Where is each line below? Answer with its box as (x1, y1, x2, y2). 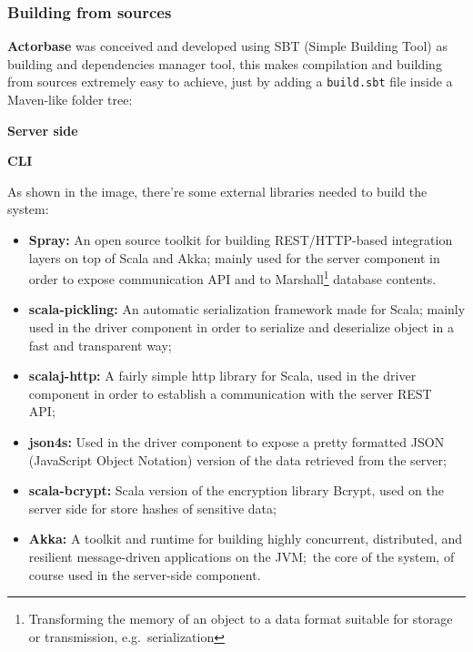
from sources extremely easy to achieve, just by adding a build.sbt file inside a (7, 72, 453, 91)
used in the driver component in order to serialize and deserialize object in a (28, 318, 454, 337)
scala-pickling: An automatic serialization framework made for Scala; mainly (28, 300, 466, 319)
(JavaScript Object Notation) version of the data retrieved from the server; (28, 450, 447, 469)
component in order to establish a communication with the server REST (28, 383, 432, 402)
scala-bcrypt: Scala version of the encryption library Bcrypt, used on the (28, 481, 444, 500)
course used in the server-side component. (28, 565, 261, 584)
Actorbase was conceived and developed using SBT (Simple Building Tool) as (7, 36, 448, 56)
